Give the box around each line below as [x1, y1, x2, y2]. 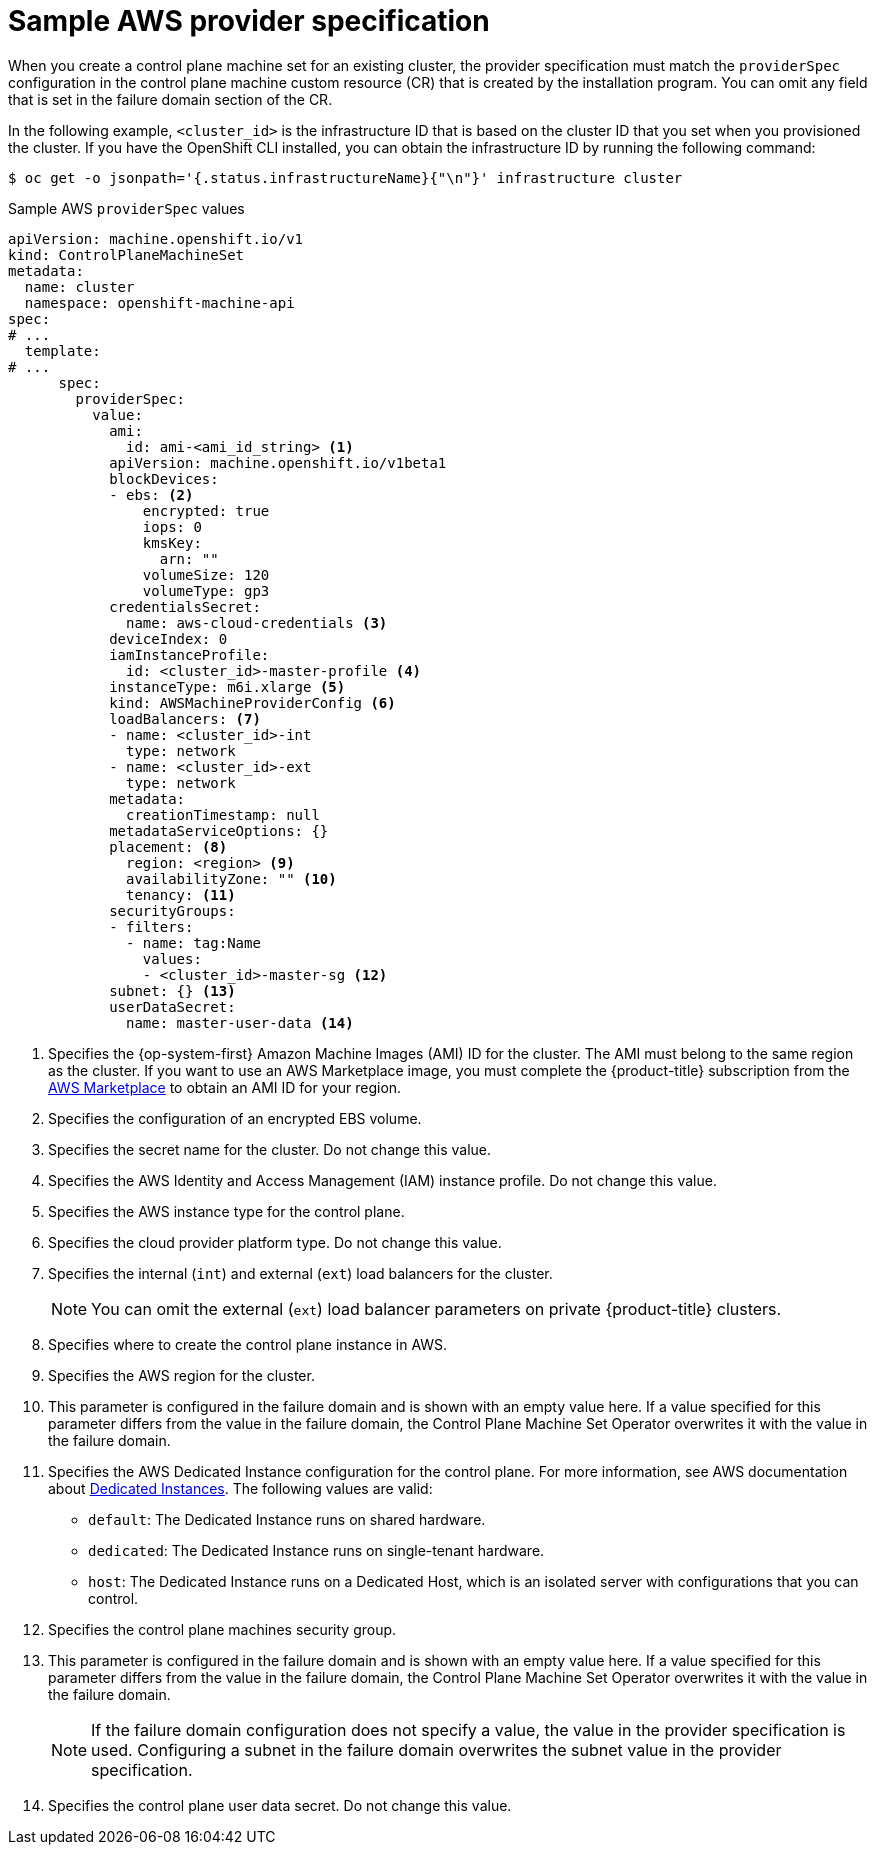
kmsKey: [142, 534, 202, 551]
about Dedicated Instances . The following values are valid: [48, 1479, 433, 1497]
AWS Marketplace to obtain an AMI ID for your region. [48, 1078, 402, 1096]
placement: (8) [109, 838, 228, 855]
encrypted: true [142, 502, 270, 519]
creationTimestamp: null [126, 806, 320, 823]
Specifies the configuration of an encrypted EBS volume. [48, 1109, 422, 1127]
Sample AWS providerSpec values [8, 199, 245, 217]
